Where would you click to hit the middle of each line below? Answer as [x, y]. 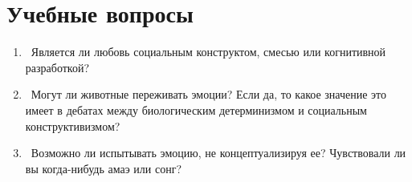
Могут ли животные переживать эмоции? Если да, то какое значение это [209, 94]
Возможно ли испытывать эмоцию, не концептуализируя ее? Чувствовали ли [218, 153]
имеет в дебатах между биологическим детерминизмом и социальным [196, 109]
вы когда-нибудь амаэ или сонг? [104, 168]
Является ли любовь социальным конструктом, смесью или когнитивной [208, 52]
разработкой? [57, 67]
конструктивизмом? [73, 125]
